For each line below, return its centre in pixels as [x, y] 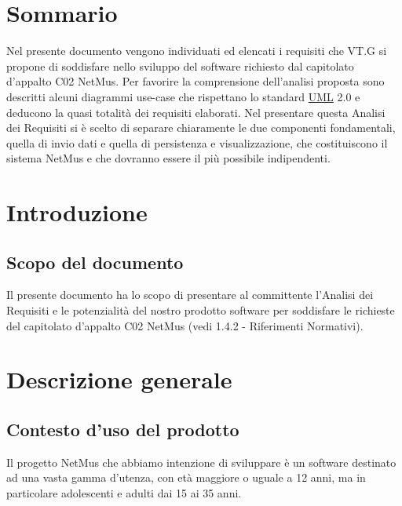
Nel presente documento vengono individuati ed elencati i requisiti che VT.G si [197, 51]
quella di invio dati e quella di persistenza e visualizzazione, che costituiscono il [197, 142]
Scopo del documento [95, 262]
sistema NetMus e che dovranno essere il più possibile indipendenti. [168, 158]
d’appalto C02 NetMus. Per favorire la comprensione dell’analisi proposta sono [196, 81]
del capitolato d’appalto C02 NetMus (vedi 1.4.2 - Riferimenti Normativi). [185, 325]
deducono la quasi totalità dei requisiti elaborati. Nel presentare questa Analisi [196, 112]
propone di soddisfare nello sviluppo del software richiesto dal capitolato [180, 66]
